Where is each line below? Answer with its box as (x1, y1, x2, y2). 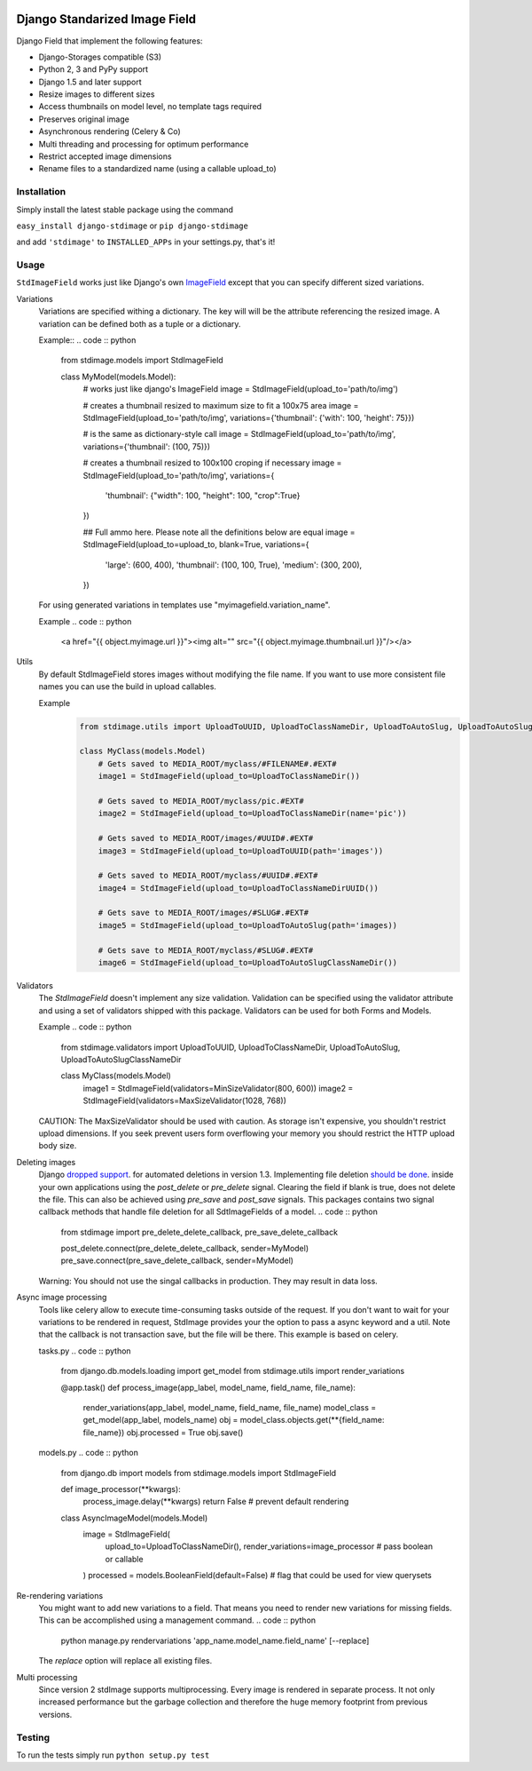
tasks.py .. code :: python (38, 1346, 132, 1356)
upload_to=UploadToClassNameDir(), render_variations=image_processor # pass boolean (105, 1541, 434, 1552)
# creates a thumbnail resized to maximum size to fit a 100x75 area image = (82, 400, 359, 410)
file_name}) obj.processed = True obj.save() (82, 1426, 244, 1438)
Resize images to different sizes (38, 89, 155, 99)
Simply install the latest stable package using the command (16, 204, 234, 215)
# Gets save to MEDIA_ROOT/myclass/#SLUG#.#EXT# (98, 945, 314, 955)
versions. (38, 1709, 73, 1719)
